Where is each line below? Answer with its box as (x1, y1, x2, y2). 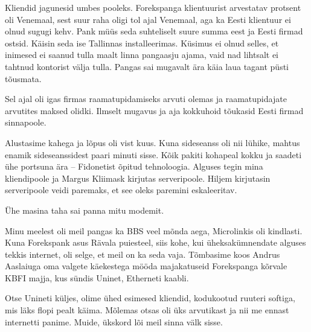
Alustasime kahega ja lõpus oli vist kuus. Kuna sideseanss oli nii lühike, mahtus (5, 136, 300, 148)
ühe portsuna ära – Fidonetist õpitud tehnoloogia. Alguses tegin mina (5, 160, 263, 173)
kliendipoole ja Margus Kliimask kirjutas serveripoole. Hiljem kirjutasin (5, 171, 271, 184)
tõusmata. (5, 72, 42, 85)
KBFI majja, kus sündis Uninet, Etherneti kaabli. (5, 271, 189, 284)
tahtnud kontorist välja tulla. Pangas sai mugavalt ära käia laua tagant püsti (5, 60, 289, 72)
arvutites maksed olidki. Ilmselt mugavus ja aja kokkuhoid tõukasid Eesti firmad (5, 104, 304, 117)
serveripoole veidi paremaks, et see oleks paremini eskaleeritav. (5, 184, 237, 196)
